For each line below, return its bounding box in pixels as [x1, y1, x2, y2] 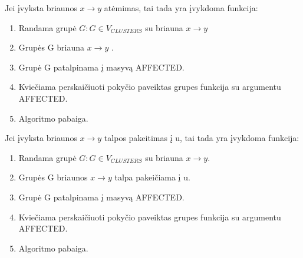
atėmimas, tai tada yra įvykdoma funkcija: [104, 2, 258, 14]
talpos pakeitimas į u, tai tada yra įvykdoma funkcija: [104, 132, 299, 144]
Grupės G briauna [18, 41, 85, 53]
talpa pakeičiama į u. [114, 171, 190, 183]
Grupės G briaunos [18, 171, 88, 183]
